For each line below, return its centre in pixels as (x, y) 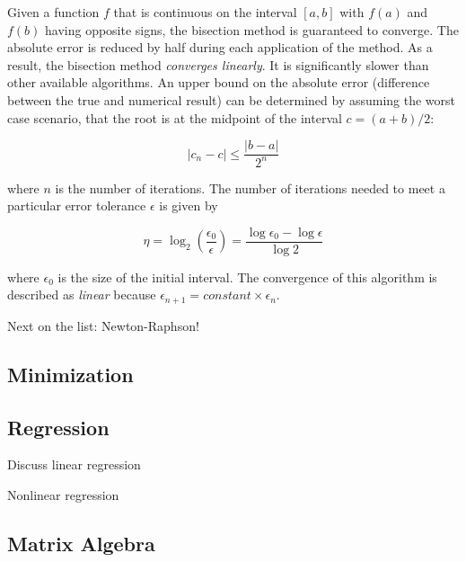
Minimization (70, 374)
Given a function (53, 12)
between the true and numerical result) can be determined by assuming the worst (232, 99)
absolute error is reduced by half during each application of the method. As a (220, 47)
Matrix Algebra (81, 544)
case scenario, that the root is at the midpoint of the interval (175, 117)
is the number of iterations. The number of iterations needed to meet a (250, 187)
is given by (189, 205)
